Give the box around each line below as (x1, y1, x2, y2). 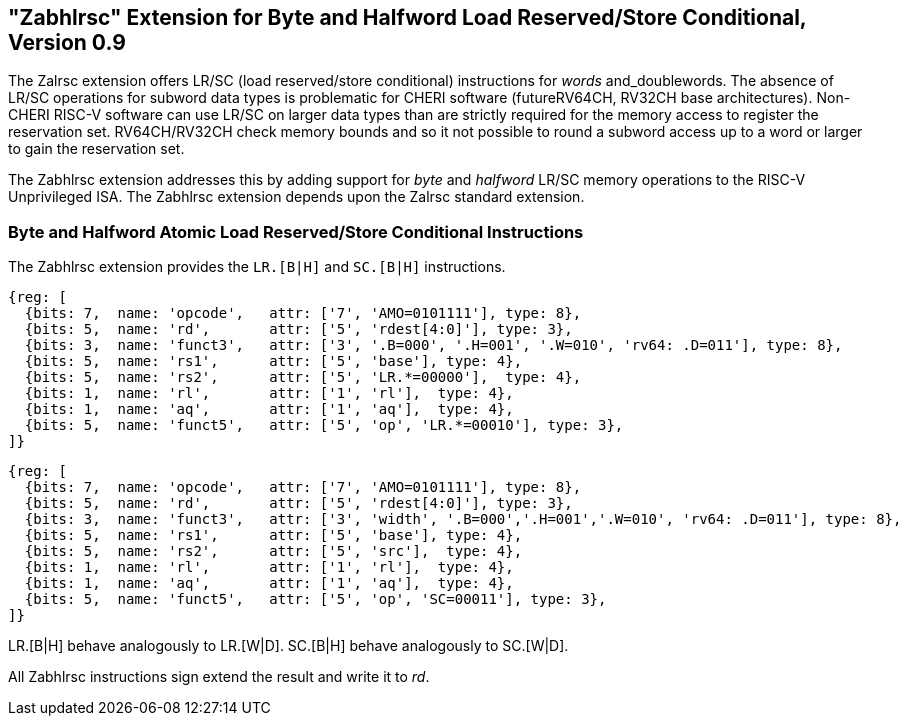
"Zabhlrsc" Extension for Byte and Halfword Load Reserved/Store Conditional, (8, 5, 807, 30)
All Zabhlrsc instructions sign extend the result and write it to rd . (8, 668, 430, 686)
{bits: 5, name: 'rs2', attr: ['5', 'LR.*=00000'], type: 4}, (24, 369, 582, 386)
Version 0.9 (8, 30, 126, 55)
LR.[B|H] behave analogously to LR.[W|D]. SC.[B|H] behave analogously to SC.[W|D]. (8, 637, 569, 655)
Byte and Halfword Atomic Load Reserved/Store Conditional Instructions (8, 221, 584, 242)
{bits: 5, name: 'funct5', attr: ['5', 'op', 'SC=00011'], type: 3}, (24, 591, 607, 608)
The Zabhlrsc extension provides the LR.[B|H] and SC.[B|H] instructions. (8, 258, 506, 276)
